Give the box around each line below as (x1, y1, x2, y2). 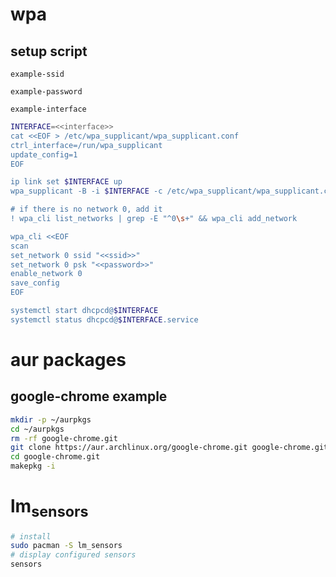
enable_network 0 (10, 269, 83, 279)
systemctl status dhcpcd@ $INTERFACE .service (10, 314, 199, 325)
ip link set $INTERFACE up (10, 177, 123, 187)
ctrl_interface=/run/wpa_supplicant (10, 140, 163, 150)
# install (10, 531, 52, 542)
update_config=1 (10, 149, 78, 160)
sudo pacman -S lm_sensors (10, 541, 123, 551)
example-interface (10, 104, 87, 114)
